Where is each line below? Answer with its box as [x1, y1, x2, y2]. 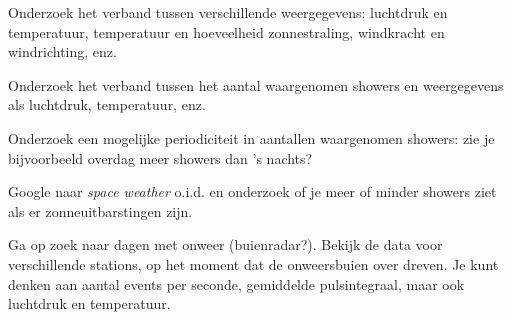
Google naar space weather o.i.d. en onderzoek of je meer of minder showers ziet [8, 181, 497, 202]
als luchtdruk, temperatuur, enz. [8, 94, 206, 115]
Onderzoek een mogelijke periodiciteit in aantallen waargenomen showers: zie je [8, 127, 495, 148]
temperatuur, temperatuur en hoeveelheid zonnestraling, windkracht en [8, 21, 445, 42]
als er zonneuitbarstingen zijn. [8, 200, 193, 221]
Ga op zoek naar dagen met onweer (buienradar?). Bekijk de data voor [8, 234, 443, 255]
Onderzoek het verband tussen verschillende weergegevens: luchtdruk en [8, 2, 448, 22]
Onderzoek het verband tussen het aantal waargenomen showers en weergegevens [8, 74, 504, 95]
